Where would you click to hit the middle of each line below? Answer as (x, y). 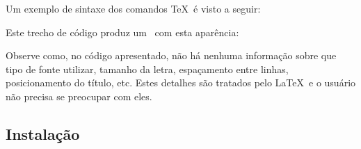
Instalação (43, 133)
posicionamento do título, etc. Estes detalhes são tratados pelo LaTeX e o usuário (181, 83)
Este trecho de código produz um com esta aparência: (122, 32)
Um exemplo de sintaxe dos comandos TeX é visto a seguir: (133, 8)
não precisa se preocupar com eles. (79, 96)
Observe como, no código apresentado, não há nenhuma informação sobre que (171, 55)
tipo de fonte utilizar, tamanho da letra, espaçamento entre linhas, (147, 69)
